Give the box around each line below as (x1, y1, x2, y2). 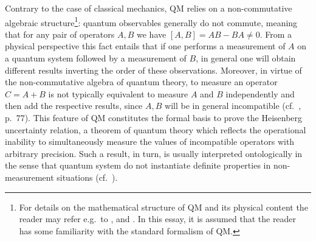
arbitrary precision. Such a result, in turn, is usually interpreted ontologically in (5, 147, 303, 159)
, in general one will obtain (196, 52, 296, 65)
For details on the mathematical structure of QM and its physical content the (19, 200, 308, 213)
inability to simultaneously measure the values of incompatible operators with (5, 135, 295, 148)
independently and (225, 87, 295, 100)
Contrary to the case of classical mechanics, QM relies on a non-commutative (5, 2, 292, 14)
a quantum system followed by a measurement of (5, 52, 187, 65)
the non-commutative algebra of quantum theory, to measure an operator (5, 75, 278, 88)
